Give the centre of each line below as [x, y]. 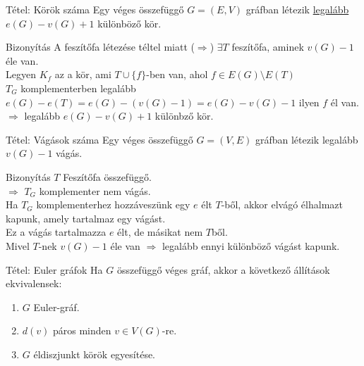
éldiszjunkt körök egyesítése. [95, 354]
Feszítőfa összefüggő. [107, 176]
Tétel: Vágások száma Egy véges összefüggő [99, 139]
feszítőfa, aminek [268, 47]
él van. [345, 102]
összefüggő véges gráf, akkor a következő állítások [223, 269]
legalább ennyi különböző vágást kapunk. [251, 245]
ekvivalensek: [34, 283]
